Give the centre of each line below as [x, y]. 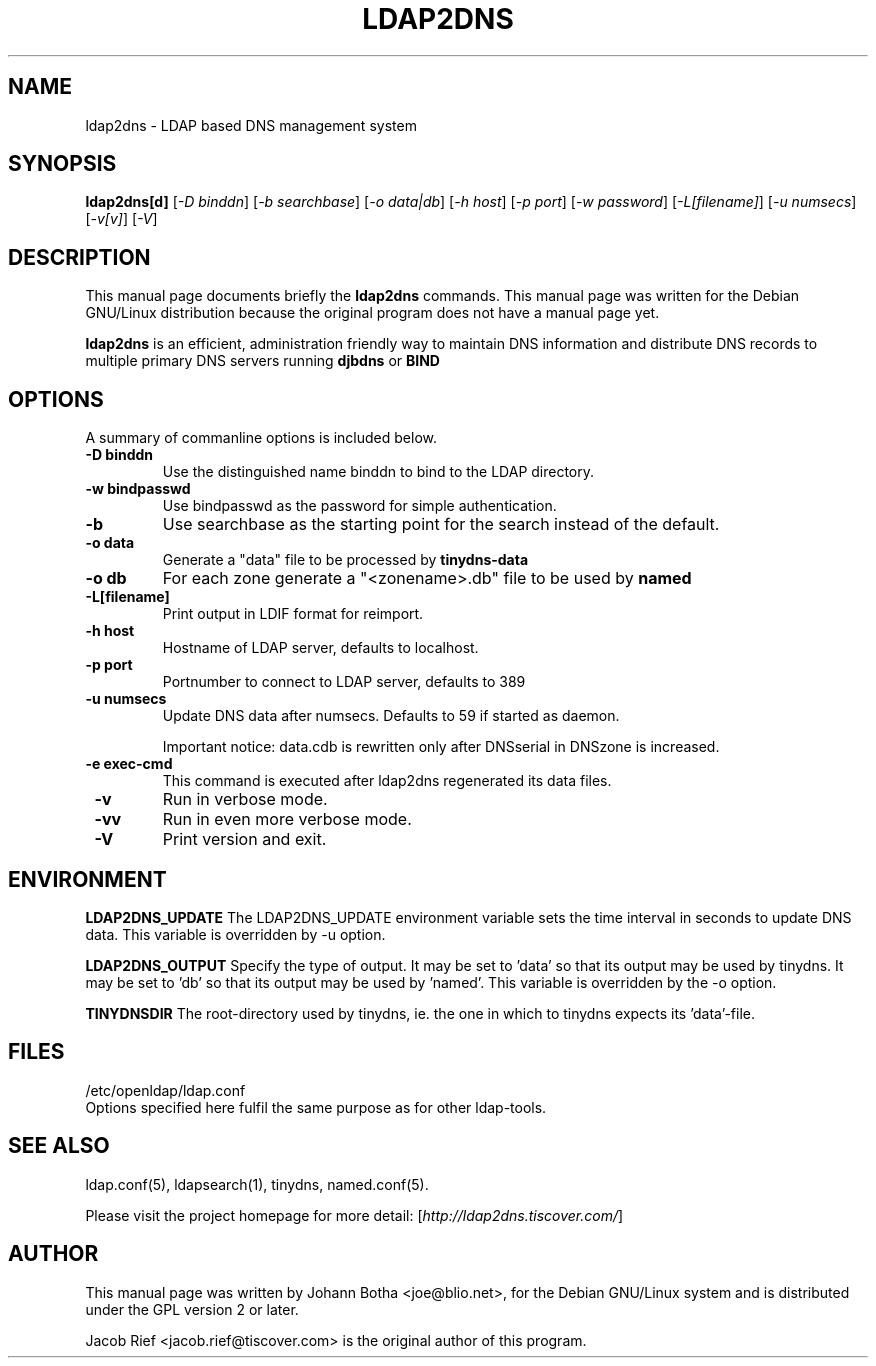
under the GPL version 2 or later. [192, 1309]
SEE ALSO [59, 1146]
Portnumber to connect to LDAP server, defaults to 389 [344, 682]
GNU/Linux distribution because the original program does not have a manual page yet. [372, 313]
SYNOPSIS [62, 164]
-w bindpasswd [138, 489]
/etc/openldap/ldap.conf [165, 1090]
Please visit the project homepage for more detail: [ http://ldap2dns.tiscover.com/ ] [354, 1215]
